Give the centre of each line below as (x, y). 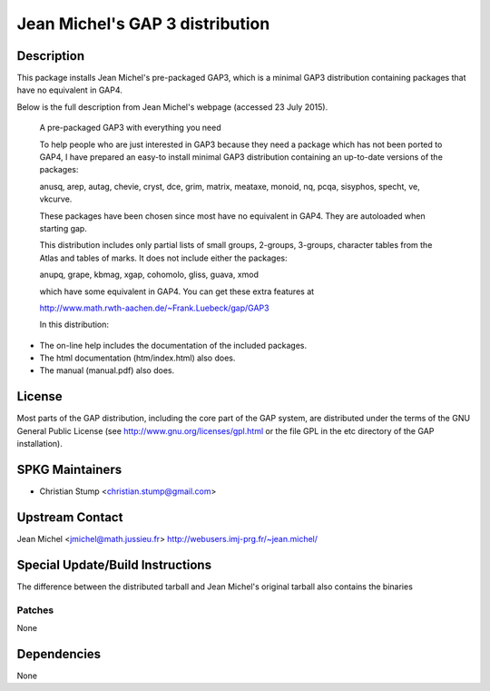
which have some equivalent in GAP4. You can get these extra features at (177, 291)
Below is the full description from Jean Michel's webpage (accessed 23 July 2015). (172, 107)
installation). (39, 444)
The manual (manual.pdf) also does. (107, 370)
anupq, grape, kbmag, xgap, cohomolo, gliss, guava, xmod (149, 275)
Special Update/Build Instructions (114, 564)
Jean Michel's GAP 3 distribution (143, 24)
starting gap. (64, 228)
